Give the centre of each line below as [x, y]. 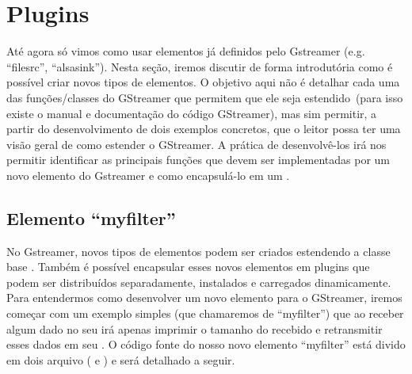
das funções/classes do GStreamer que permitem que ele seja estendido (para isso [205, 97]
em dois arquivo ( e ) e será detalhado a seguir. [121, 359]
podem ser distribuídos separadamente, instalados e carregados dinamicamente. [199, 282]
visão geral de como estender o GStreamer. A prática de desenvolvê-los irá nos [196, 144]
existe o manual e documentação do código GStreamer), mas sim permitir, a [192, 113]
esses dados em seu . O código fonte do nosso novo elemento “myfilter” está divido [206, 344]
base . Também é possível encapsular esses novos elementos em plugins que [188, 267]
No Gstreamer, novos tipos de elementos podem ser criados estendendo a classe [198, 251]
